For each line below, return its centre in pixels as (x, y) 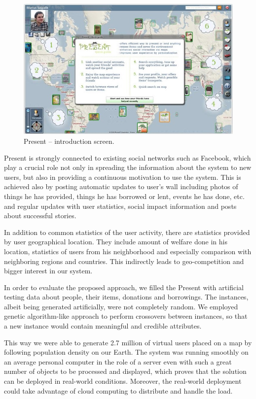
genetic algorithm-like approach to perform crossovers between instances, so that (126, 316)
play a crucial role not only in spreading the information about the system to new (128, 167)
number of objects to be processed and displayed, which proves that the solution (125, 371)
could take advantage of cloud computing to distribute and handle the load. (118, 390)
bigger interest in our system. (48, 271)
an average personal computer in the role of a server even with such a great (118, 361)
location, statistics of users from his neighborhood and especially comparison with (128, 251)
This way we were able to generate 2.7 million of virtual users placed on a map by (128, 342)
